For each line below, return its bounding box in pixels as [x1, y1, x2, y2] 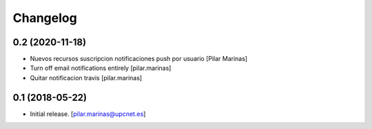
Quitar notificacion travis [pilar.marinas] [30, 73, 143, 82]
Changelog [12, 10, 77, 25]
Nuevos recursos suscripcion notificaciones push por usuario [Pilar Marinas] [30, 55, 248, 63]
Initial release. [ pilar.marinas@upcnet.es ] [30, 110, 146, 118]
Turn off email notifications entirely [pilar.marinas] [30, 64, 172, 72]
